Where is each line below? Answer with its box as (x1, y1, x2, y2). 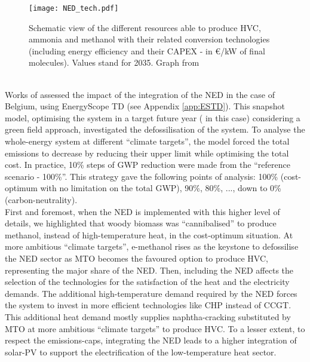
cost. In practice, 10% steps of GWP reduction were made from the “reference (5, 158, 290, 171)
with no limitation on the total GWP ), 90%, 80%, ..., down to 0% (40, 182, 281, 194)
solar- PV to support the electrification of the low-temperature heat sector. (5, 345, 277, 358)
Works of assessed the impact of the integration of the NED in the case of (5, 88, 275, 100)
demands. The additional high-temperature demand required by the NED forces (5, 287, 297, 299)
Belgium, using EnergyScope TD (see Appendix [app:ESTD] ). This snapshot (5, 100, 285, 112)
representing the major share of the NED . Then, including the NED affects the (5, 263, 294, 276)
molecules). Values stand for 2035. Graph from (29, 56, 199, 69)
